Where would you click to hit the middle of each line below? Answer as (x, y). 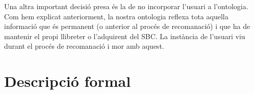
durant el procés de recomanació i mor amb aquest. (84, 46)
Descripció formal (68, 81)
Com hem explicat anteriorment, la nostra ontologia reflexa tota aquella (116, 16)
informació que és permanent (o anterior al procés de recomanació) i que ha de (127, 26)
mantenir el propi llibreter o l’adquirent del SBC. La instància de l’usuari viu (125, 36)
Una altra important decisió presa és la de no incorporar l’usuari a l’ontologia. (126, 6)
